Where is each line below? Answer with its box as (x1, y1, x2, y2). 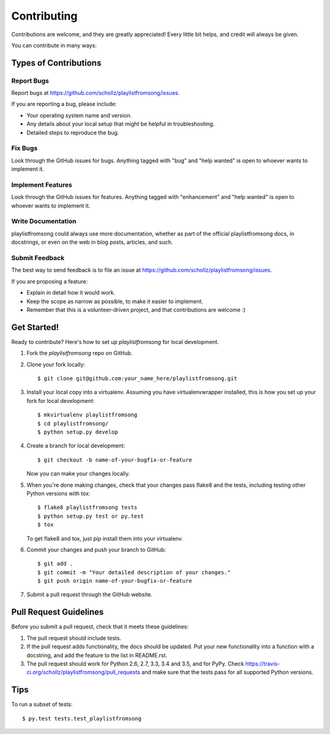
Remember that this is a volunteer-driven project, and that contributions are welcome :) (26, 306, 246, 313)
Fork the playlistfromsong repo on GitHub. (26, 350, 133, 357)
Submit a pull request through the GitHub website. (26, 591, 153, 598)
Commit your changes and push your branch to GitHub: (26, 545, 166, 553)
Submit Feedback (11, 254, 65, 263)
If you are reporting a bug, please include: (11, 100, 117, 108)
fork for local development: (26, 397, 95, 404)
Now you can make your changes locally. (26, 470, 130, 477)
